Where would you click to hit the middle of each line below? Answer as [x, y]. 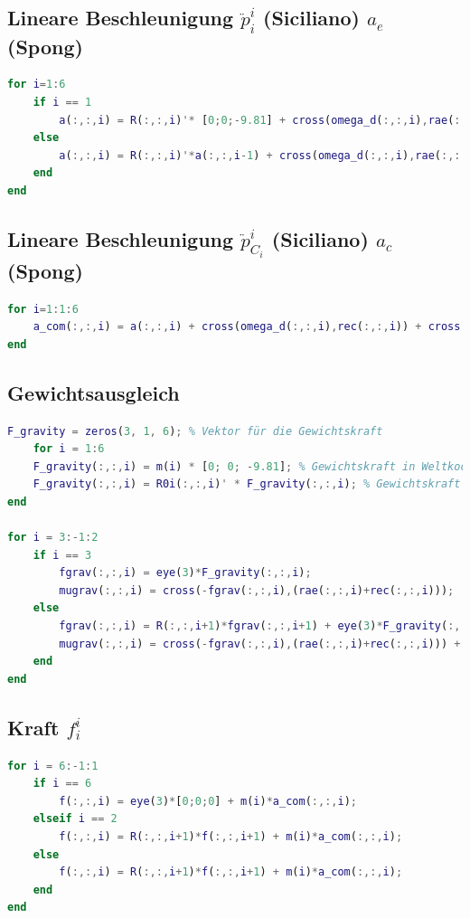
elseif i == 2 [75, 819]
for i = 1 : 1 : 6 [43, 309]
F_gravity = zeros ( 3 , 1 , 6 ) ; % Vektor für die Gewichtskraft [195, 431]
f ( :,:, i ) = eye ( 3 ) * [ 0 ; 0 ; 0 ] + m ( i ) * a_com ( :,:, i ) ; [208, 801]
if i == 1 [62, 102]
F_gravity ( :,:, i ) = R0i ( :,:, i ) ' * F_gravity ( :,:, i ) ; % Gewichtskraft [247, 484]
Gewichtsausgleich [94, 392]
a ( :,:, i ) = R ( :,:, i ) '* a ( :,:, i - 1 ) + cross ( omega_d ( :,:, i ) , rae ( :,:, [263, 155]
